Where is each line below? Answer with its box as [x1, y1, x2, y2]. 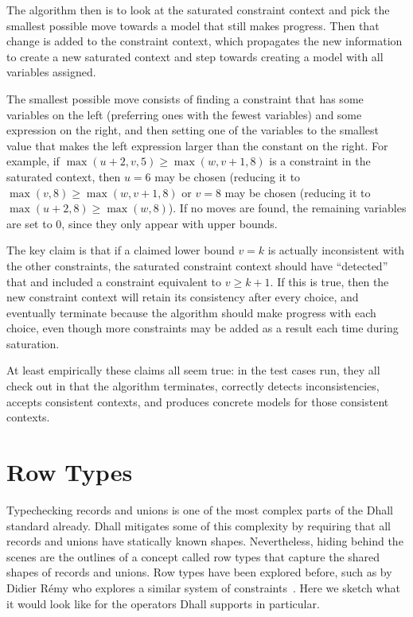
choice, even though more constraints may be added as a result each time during [6, 320, 399, 336]
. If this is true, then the [270, 273, 389, 289]
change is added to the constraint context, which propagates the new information [6, 33, 403, 49]
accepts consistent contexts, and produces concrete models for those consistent [6, 393, 389, 409]
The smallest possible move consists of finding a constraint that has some [6, 90, 364, 107]
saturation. [6, 335, 60, 351]
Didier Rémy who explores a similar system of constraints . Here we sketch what [6, 579, 400, 596]
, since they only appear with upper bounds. [61, 215, 278, 231]
